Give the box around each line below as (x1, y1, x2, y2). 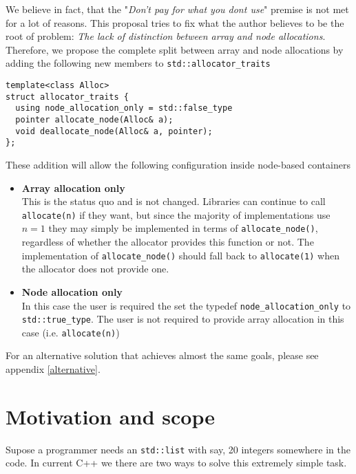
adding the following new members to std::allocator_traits (6, 56, 271, 70)
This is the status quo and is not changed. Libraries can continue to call (21, 194, 326, 208)
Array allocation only (21, 180, 125, 195)
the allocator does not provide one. (21, 261, 169, 276)
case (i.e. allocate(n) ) (21, 325, 120, 339)
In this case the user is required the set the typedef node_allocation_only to (21, 298, 351, 312)
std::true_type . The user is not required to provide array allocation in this (21, 312, 344, 326)
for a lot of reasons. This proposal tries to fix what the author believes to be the (6, 15, 344, 30)
